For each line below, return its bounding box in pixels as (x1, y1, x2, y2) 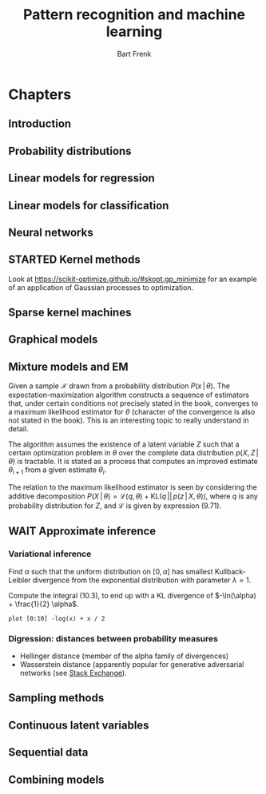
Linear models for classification (8, 198, 169, 212)
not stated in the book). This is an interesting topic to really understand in (8, 415, 249, 425)
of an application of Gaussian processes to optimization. (8, 282, 194, 292)
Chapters (8, 85, 72, 103)
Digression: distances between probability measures (8, 633, 218, 644)
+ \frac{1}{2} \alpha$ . (8, 599, 79, 609)
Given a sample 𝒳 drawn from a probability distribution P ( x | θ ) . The (8, 381, 230, 391)
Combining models (8, 772, 105, 786)
